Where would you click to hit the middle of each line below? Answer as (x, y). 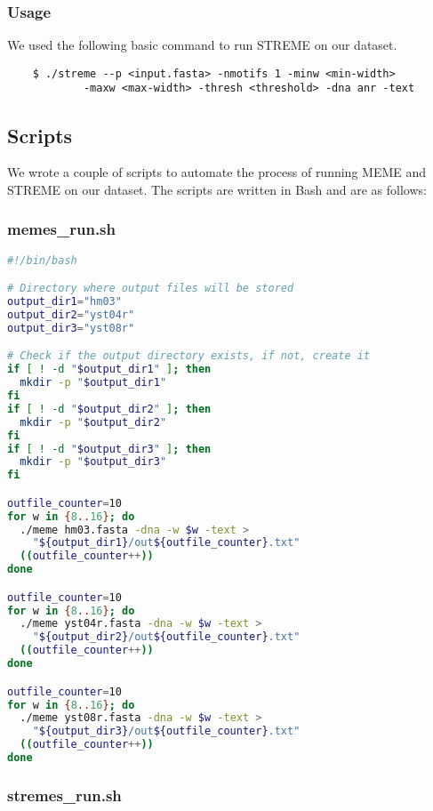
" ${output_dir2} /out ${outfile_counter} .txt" (166, 637)
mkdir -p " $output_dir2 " (93, 422)
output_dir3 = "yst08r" (71, 328)
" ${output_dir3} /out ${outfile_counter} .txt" (166, 731)
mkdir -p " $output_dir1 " (93, 383)
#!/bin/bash (42, 260)
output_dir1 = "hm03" (64, 302)
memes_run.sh (61, 229)
